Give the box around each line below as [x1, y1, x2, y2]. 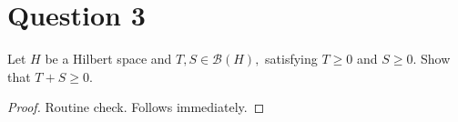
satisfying [265, 49, 318, 68]
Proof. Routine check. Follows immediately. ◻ [7, 97, 265, 117]
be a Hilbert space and [45, 49, 172, 68]
